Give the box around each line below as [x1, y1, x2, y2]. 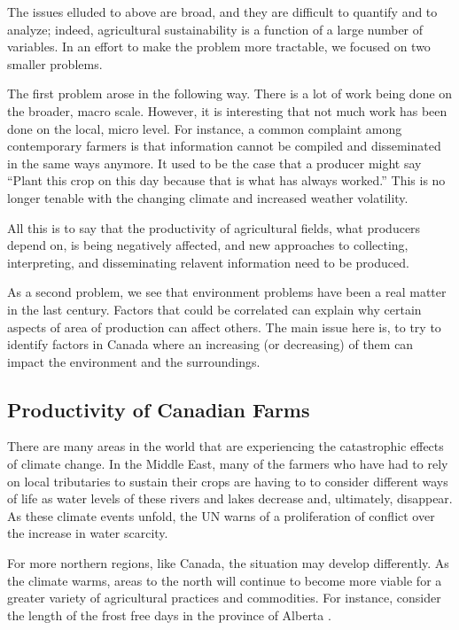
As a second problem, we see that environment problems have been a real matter [7, 283, 447, 301]
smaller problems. [7, 54, 103, 73]
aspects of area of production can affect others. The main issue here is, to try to [7, 317, 441, 336]
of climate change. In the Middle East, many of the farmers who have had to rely [7, 455, 448, 473]
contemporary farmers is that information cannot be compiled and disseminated [7, 136, 441, 155]
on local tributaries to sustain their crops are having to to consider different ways [7, 471, 448, 490]
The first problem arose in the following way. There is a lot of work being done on [7, 84, 453, 103]
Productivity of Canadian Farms [7, 395, 310, 423]
